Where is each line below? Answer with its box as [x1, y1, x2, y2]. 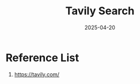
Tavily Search [65, 4, 135, 18]
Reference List [5, 51, 79, 64]
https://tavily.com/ [14, 70, 60, 78]
